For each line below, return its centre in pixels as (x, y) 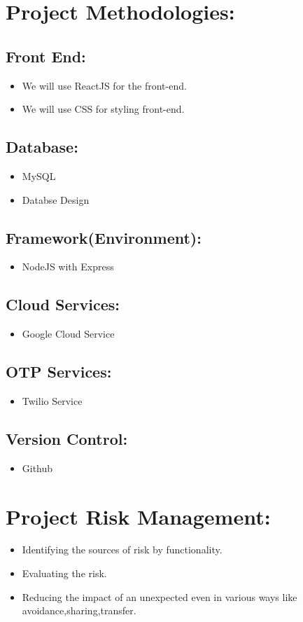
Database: (42, 147)
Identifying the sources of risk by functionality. (122, 550)
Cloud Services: (63, 304)
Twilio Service (52, 400)
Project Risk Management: (138, 516)
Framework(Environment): (104, 237)
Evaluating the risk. (64, 573)
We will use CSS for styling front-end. (103, 109)
